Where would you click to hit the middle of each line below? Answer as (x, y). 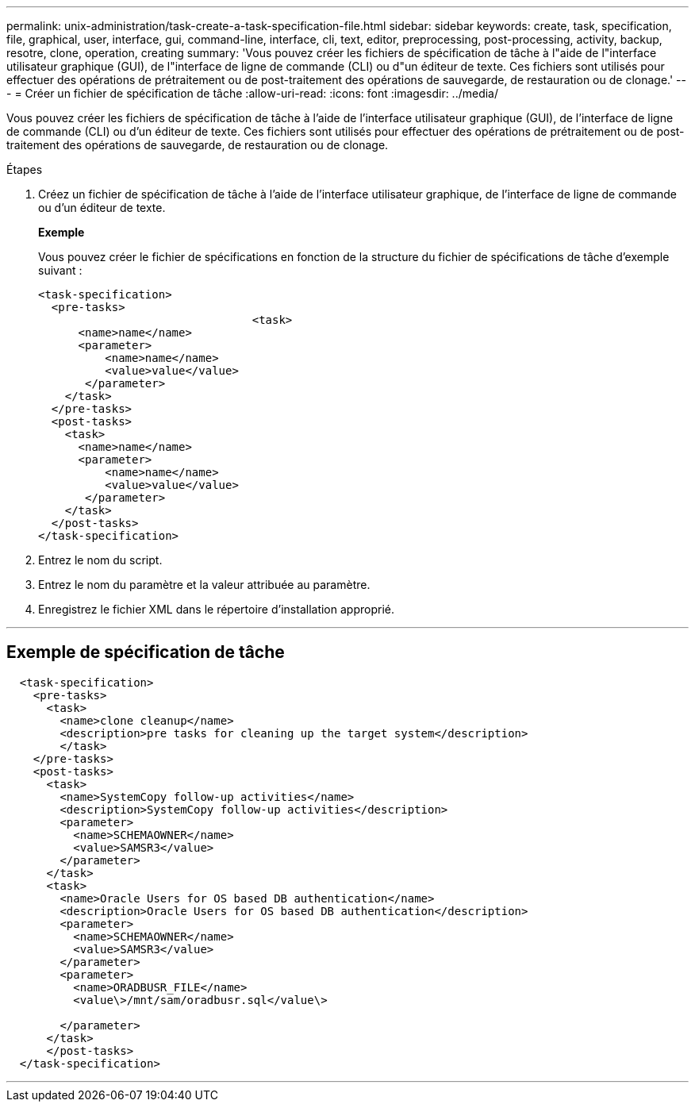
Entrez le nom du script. (100, 560)
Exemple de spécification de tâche (146, 652)
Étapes (25, 169)
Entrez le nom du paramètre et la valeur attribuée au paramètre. (204, 585)
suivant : (60, 270)
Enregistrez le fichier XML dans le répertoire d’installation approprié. (216, 609)
